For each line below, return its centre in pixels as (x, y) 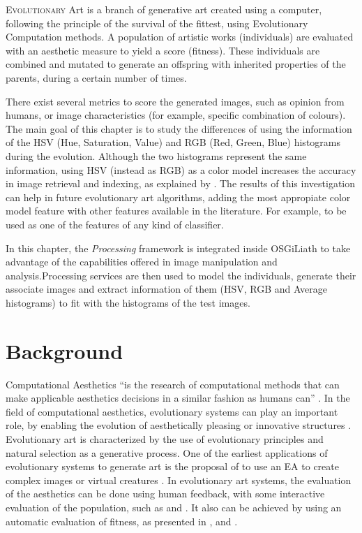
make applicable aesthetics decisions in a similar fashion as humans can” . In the (178, 398)
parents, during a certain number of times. (96, 77)
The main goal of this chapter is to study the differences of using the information (179, 128)
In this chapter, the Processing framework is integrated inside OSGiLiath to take (178, 248)
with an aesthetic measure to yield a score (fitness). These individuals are (163, 50)
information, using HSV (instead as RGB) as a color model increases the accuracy (181, 169)
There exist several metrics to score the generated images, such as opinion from (175, 101)
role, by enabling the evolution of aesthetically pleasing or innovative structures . (179, 425)
